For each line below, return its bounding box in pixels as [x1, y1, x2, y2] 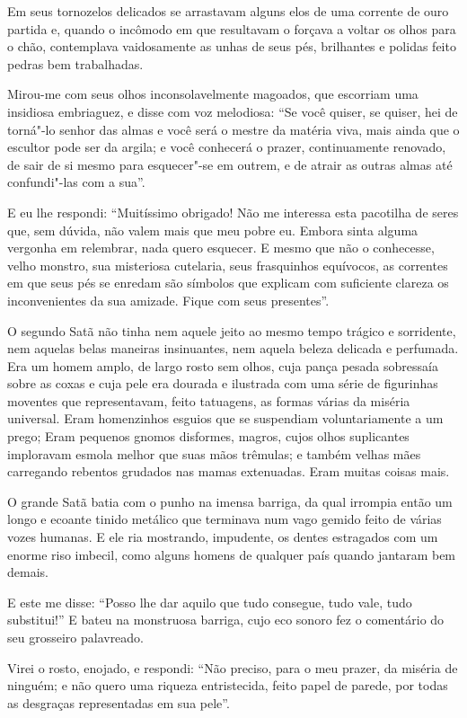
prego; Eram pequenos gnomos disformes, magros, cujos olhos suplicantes [7, 427, 410, 446]
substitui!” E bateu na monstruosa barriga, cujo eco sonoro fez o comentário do [7, 610, 445, 629]
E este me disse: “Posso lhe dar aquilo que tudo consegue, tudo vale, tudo [7, 592, 412, 611]
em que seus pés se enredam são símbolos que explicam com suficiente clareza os [7, 273, 449, 292]
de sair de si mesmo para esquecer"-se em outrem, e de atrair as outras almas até [7, 155, 453, 173]
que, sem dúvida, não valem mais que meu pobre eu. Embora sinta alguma [7, 220, 419, 239]
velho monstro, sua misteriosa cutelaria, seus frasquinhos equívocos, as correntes [7, 255, 448, 274]
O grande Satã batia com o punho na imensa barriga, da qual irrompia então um [7, 492, 453, 510]
